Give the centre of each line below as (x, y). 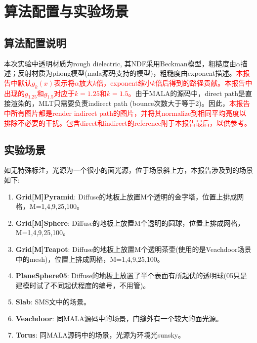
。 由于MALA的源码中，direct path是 (187, 93)
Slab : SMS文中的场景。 (53, 302)
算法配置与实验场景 (66, 11)
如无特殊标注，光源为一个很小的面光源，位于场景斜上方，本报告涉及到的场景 (128, 170)
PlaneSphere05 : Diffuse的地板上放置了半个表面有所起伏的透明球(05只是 (131, 275)
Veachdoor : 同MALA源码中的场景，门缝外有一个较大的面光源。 (119, 318)
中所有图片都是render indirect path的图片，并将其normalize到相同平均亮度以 (125, 113)
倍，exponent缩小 (124, 82)
